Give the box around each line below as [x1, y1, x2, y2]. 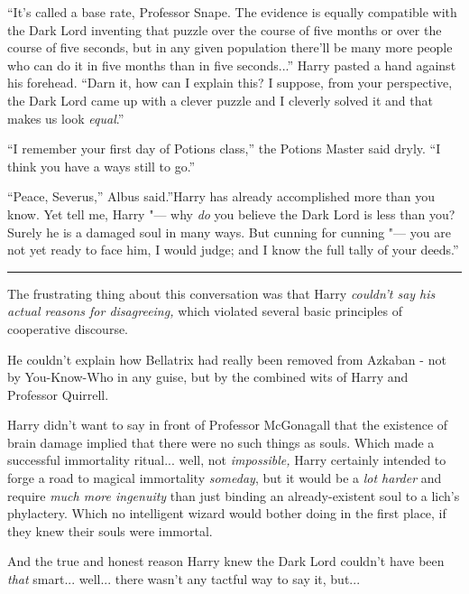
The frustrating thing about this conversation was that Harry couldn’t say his [7, 283, 436, 302]
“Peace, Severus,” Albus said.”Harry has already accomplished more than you [7, 187, 436, 206]
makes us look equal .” [7, 108, 124, 127]
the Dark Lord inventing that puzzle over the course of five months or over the [7, 20, 442, 39]
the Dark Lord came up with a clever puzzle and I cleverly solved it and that [7, 90, 433, 109]
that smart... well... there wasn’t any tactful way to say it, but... [7, 570, 361, 589]
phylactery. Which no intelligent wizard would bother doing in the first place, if [7, 504, 446, 523]
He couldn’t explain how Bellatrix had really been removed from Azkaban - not [7, 349, 446, 368]
